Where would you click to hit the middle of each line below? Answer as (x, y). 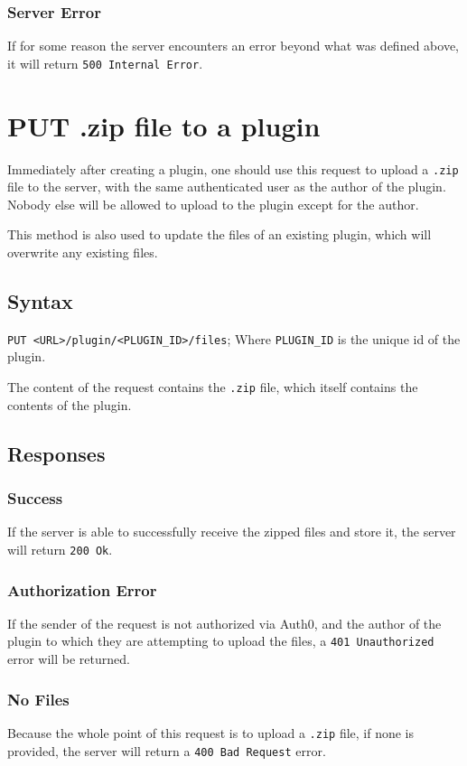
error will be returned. (69, 659)
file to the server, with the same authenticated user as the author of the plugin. (227, 187)
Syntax (40, 301)
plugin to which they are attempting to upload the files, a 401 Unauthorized (221, 641)
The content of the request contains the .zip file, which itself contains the (213, 387)
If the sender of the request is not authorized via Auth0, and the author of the (224, 623)
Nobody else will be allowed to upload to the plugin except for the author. (213, 204)
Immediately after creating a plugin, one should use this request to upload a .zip (233, 168)
